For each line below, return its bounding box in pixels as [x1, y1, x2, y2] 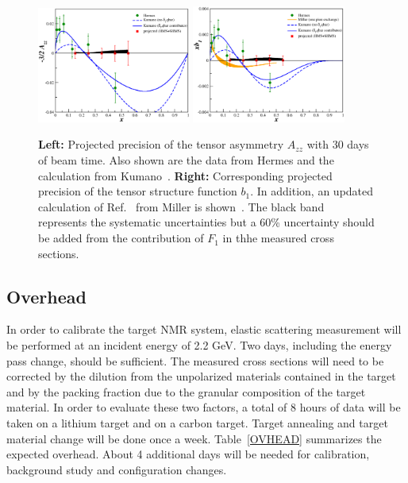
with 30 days [306, 136, 369, 153]
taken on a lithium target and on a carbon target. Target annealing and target [6, 415, 388, 431]
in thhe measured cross [222, 230, 334, 246]
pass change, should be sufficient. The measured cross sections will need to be [6, 352, 384, 369]
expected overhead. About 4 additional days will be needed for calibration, [6, 446, 370, 462]
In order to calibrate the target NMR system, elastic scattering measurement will [6, 321, 402, 338]
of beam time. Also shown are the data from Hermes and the [38, 152, 334, 168]
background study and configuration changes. [6, 461, 227, 477]
